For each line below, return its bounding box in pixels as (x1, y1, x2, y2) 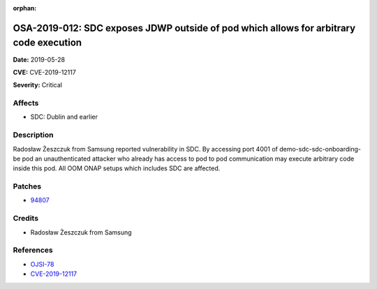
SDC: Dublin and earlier (30, 112, 98, 121)
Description (13, 130, 54, 140)
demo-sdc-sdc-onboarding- (279, 144, 361, 153)
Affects (13, 98, 39, 108)
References (13, 245, 53, 255)
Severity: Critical (13, 81, 63, 89)
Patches (13, 181, 42, 191)
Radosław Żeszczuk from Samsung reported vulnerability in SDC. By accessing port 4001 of (13, 144, 279, 153)
